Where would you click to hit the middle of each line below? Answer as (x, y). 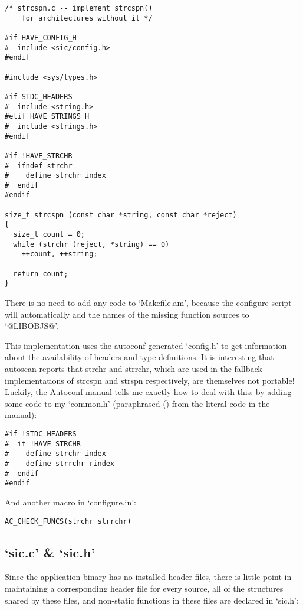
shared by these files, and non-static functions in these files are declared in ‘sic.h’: (152, 600)
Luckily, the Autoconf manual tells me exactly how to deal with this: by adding (148, 392)
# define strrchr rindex (60, 463)
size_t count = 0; (49, 235)
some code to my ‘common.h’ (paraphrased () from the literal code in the (137, 403)
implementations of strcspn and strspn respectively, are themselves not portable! (150, 380)
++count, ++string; (60, 254)
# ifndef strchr (39, 166)
